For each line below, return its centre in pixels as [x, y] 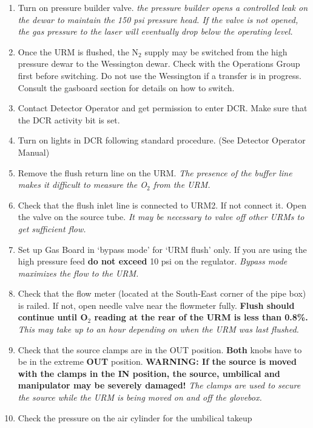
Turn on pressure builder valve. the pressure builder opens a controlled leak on [163, 7]
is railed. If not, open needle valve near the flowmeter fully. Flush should [156, 305]
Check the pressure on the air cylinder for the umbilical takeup [135, 417]
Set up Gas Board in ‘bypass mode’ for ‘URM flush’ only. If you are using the [162, 249]
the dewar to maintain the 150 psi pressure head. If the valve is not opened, [158, 19]
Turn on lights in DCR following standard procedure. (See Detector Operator [162, 140]
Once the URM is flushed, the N [78, 51]
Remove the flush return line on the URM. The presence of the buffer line [155, 172]
